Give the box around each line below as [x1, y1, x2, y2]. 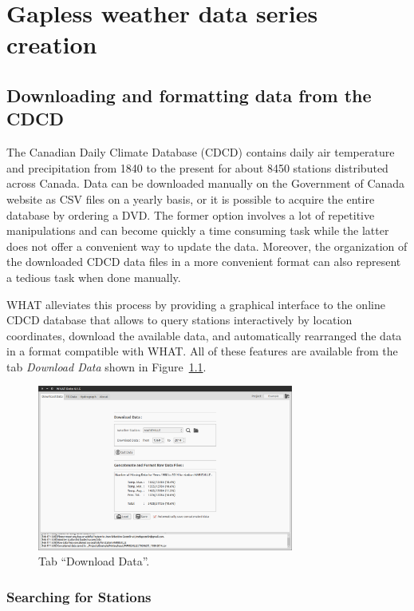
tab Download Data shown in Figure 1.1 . [6, 358, 207, 375]
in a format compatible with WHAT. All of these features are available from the [6, 343, 398, 359]
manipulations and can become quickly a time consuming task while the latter [6, 222, 389, 239]
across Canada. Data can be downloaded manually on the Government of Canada [6, 175, 405, 192]
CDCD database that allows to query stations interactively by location [6, 311, 353, 328]
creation [6, 28, 97, 61]
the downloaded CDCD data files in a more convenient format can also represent [6, 253, 401, 270]
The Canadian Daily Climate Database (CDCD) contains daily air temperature [6, 144, 395, 161]
